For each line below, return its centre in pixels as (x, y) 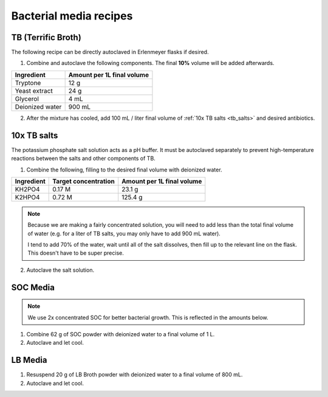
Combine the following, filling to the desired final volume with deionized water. (124, 170)
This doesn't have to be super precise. (76, 253)
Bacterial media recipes (72, 16)
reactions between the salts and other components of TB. (84, 159)
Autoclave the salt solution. (60, 270)
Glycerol (27, 98)
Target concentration (84, 181)
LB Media (29, 360)
